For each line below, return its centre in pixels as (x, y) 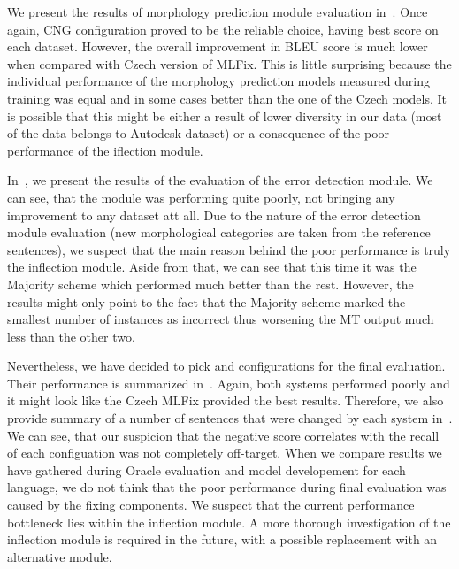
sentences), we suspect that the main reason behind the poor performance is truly (229, 249)
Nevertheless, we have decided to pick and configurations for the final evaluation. (226, 366)
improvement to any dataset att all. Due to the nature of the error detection (214, 215)
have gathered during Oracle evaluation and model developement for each (207, 469)
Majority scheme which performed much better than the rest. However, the (210, 284)
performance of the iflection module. (105, 150)
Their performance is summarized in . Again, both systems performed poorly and (229, 383)
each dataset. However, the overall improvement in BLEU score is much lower (218, 46)
